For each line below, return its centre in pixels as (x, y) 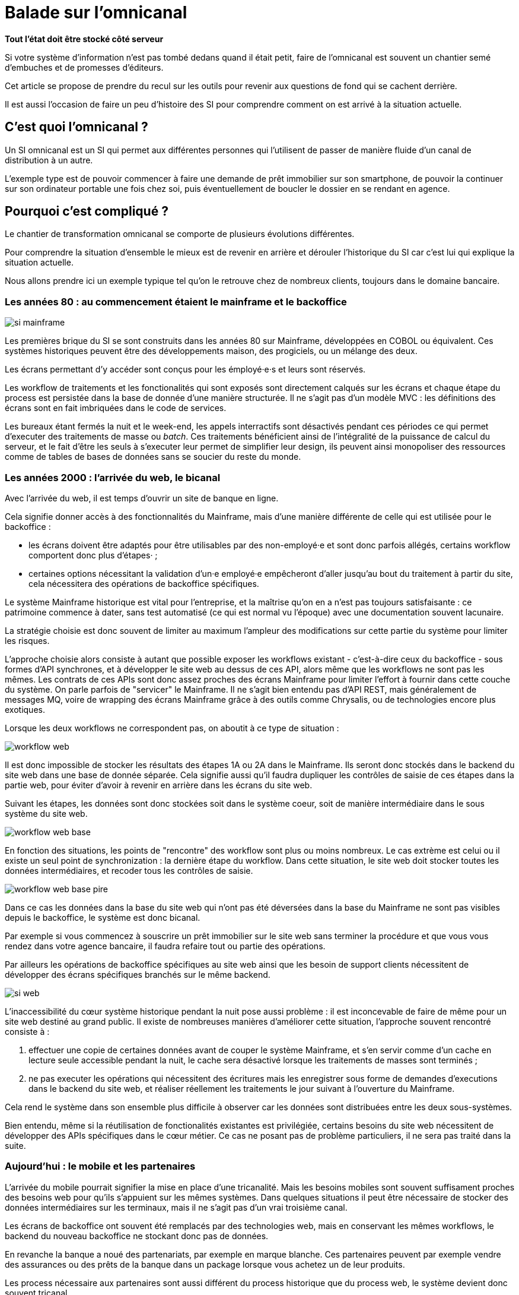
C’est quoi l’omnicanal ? (77, 127)
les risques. (27, 640)
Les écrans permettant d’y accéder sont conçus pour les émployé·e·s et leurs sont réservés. (185, 369)
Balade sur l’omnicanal (96, 12)
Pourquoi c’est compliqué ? (87, 211)
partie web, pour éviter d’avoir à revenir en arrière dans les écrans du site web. (159, 785)
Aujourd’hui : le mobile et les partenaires (100, 1166)
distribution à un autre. (49, 160)
